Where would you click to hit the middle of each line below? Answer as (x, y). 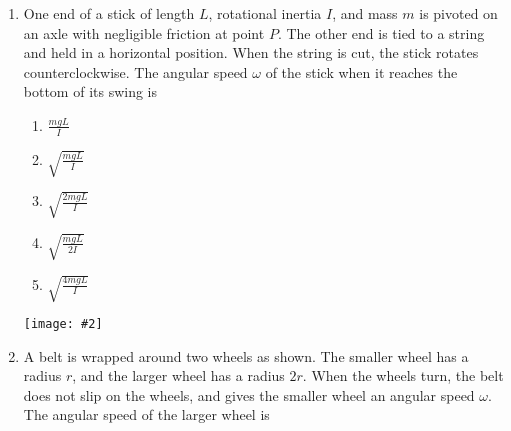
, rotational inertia (265, 13)
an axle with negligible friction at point (144, 32)
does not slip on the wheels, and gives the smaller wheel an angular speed (249, 394)
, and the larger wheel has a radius (178, 375)
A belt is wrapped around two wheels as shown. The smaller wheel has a (246, 355)
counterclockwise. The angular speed (135, 71)
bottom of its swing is (90, 91)
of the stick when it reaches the (361, 71)
